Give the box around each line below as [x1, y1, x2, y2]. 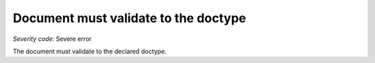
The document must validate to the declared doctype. [12, 47, 167, 55]
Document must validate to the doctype [12, 10, 247, 26]
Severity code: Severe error [12, 35, 92, 43]
